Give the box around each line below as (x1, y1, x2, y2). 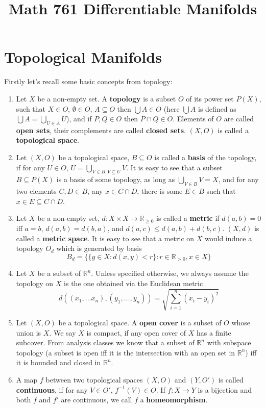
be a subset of (37, 268, 81, 278)
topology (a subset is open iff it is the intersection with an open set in (16, 347, 235, 358)
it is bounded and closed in (16, 357, 101, 368)
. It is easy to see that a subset (126, 162, 223, 172)
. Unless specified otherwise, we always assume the (91, 268, 249, 278)
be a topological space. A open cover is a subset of (58, 317, 222, 328)
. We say (49, 327, 76, 338)
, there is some (137, 186, 183, 196)
